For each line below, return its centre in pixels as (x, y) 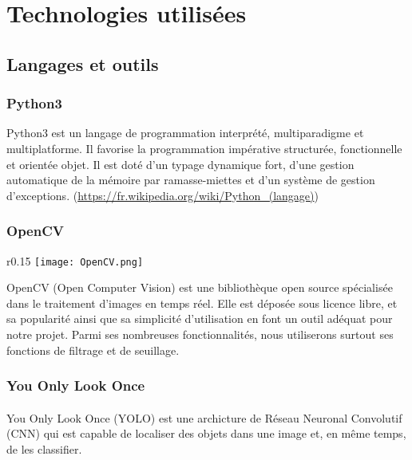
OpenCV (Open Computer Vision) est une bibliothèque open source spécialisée (200, 287)
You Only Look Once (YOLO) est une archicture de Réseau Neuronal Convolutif (204, 417)
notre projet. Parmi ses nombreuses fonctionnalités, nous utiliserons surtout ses (200, 334)
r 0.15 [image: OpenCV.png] (75, 260)
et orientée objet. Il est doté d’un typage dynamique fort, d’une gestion (180, 164)
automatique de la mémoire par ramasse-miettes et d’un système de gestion (191, 180)
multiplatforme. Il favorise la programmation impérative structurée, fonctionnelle (204, 148)
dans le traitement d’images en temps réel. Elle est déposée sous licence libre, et (202, 303)
